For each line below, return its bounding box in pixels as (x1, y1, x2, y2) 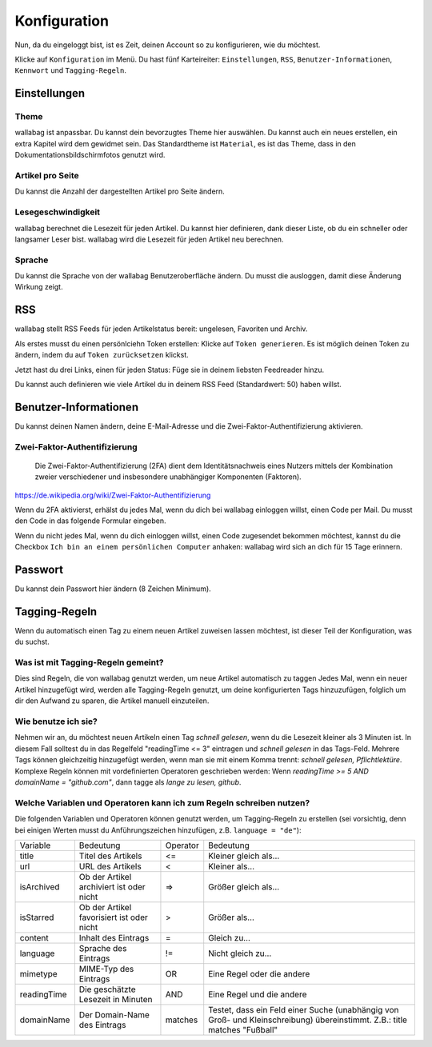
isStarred (19, 912, 54, 923)
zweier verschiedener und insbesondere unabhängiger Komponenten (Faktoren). (34, 472, 302, 482)
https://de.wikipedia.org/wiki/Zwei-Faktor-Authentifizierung (14, 490, 211, 500)
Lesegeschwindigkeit (14, 206, 100, 218)
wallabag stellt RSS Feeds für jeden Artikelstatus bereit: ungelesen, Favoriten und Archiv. (14, 324, 308, 334)
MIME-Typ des (78, 963, 134, 974)
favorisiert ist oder (78, 912, 148, 923)
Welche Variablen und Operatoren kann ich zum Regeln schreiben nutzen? (14, 797, 310, 808)
